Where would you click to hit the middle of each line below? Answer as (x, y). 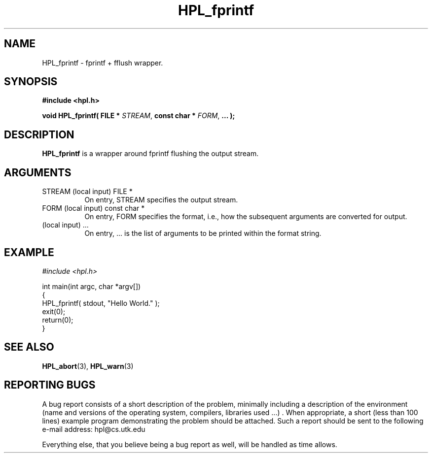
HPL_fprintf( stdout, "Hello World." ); (101, 303)
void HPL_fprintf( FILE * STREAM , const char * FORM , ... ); (139, 116)
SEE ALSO (29, 347)
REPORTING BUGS (50, 385)
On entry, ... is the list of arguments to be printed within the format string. (203, 233)
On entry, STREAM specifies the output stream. (161, 200)
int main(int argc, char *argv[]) (91, 286)
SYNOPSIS (31, 82)
